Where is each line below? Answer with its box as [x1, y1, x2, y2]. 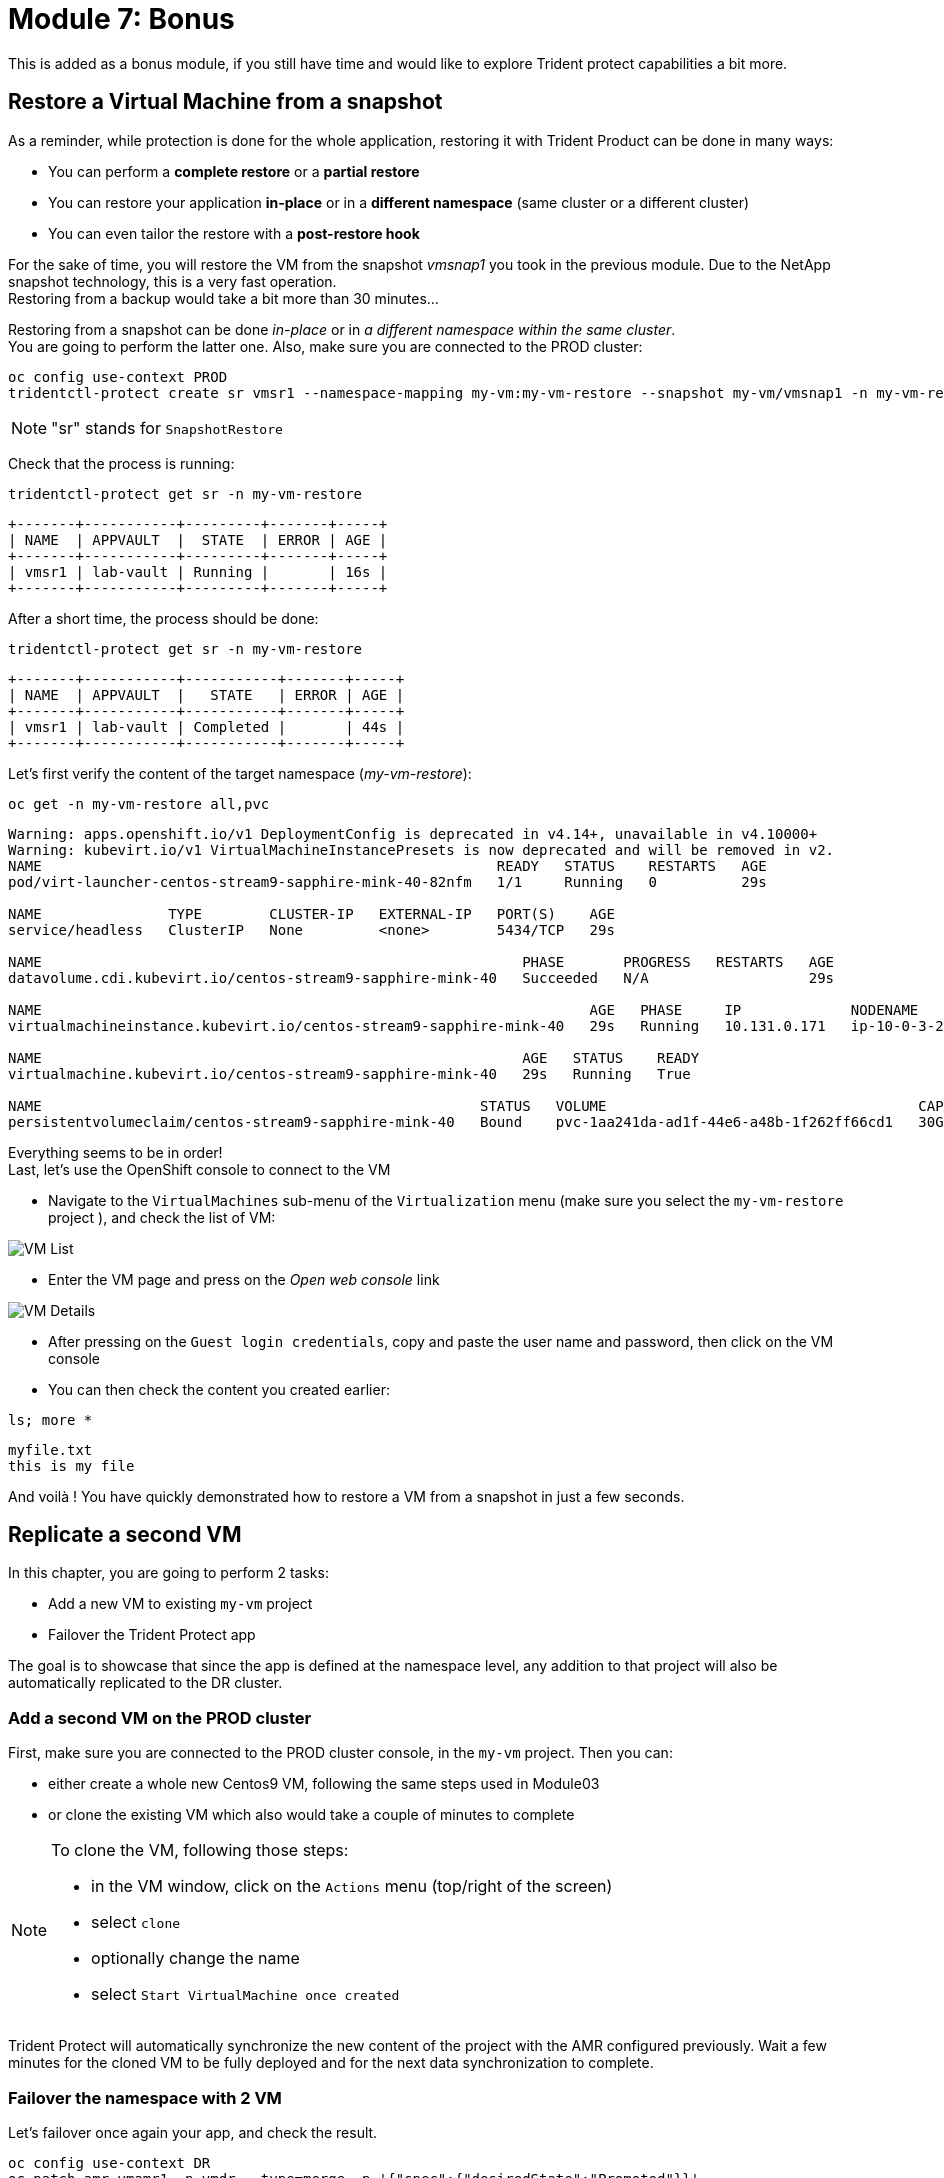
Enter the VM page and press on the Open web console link [48, 1270, 440, 1288]
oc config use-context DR [8, 2154, 211, 2171]
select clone [91, 1912, 181, 1933]
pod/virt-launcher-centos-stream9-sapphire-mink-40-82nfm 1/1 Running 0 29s [8, 873, 767, 890]
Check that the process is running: [8, 454, 235, 472]
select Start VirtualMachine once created [91, 1984, 400, 2005]
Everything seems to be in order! [8, 1143, 223, 1161]
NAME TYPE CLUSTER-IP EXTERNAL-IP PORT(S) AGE [8, 905, 615, 922]
